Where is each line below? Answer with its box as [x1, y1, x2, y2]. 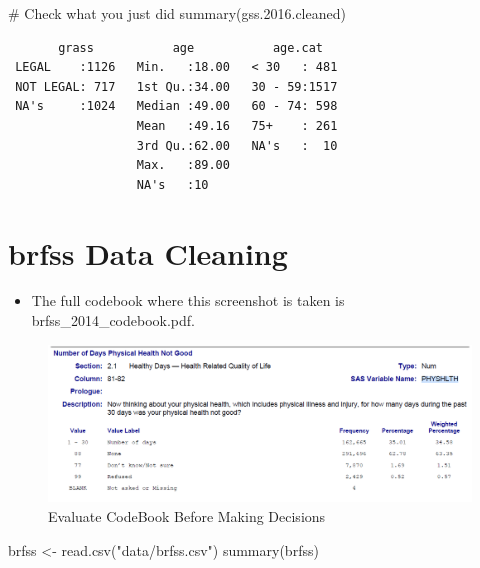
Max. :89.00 [136, 158, 230, 173]
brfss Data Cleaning [8, 232, 288, 273]
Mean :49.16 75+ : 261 [136, 118, 338, 133]
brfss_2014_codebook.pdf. [31, 310, 195, 331]
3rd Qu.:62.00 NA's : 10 [136, 138, 338, 153]
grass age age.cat [58, 40, 323, 55]
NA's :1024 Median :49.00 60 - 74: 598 [15, 99, 338, 114]
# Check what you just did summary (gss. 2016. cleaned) [8, 3, 346, 23]
